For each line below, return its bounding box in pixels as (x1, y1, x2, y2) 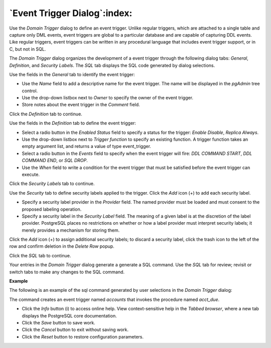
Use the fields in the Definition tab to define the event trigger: (9, 120, 137, 126)
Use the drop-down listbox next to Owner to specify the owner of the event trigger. (22, 95, 193, 101)
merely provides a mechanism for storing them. (22, 227, 120, 233)
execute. (22, 171, 40, 178)
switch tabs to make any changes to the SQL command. (9, 269, 125, 275)
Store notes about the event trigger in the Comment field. (22, 102, 140, 108)
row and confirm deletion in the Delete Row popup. (9, 243, 115, 249)
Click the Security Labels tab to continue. (9, 181, 95, 187)
